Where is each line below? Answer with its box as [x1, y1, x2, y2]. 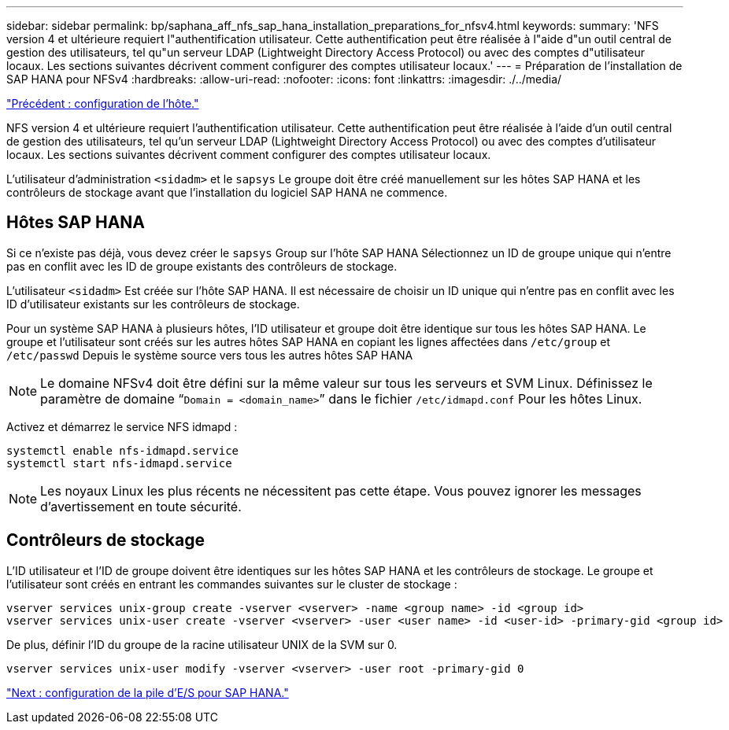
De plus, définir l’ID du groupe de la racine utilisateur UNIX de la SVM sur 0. [6, 637, 398, 651]
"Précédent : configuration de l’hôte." [6, 97, 199, 110]
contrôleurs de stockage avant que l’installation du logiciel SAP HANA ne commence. [6, 186, 448, 199]
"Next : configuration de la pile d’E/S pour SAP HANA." [6, 685, 289, 699]
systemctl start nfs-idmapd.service [6, 456, 232, 470]
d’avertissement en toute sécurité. [40, 498, 242, 514]
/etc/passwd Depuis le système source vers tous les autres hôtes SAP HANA [6, 348, 413, 362]
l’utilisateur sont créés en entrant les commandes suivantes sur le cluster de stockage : [6, 577, 457, 591]
